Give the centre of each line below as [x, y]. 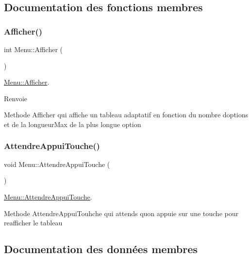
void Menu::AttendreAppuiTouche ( [57, 164]
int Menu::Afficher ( [33, 49]
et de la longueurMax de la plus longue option [73, 124]
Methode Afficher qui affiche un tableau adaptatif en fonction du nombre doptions [126, 115]
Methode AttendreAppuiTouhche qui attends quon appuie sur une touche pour [121, 213]
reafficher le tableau [33, 223]
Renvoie [16, 98]
